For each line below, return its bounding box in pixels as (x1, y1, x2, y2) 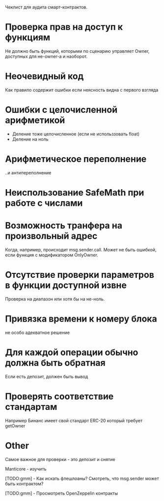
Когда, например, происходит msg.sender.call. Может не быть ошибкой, (5, 246, 157, 253)
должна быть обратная (5, 357, 106, 368)
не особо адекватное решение (5, 330, 70, 335)
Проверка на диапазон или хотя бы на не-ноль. (5, 296, 105, 302)
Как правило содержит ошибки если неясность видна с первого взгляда (5, 87, 159, 93)
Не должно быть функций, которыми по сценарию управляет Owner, (5, 48, 150, 54)
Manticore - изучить (5, 466, 47, 472)
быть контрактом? (5, 480, 44, 487)
